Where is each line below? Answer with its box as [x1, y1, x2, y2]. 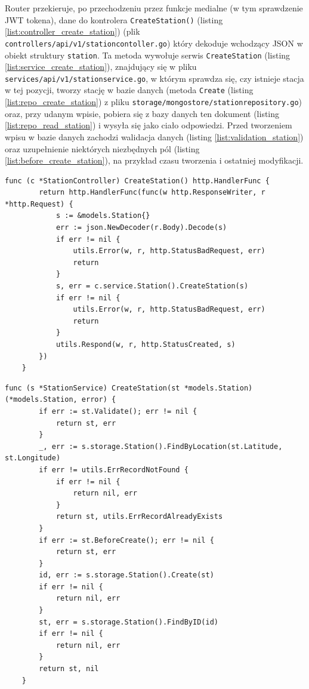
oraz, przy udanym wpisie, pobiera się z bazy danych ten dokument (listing [5, 107, 280, 119]
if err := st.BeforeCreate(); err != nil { [39, 536, 214, 545]
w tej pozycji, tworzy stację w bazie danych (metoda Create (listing [5, 84, 254, 96]
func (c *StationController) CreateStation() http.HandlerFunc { [5, 176, 270, 185]
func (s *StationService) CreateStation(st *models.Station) [5, 383, 253, 392]
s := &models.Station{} [55, 211, 150, 220]
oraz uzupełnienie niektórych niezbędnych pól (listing [5, 142, 200, 155]
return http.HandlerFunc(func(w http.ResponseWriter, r [39, 188, 265, 197]
